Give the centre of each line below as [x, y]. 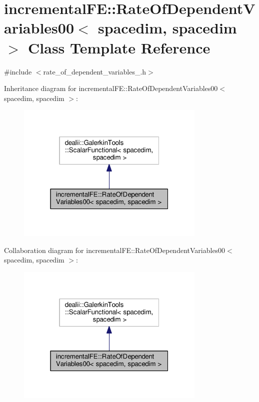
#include [18, 71]
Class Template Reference [119, 47]
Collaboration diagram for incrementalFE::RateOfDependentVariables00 [115, 250]
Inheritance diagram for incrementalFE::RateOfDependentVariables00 [111, 88]
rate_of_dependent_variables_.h [95, 71]
